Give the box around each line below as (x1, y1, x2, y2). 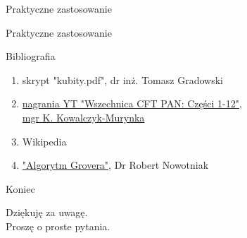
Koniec (6, 181, 35, 196)
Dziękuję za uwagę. (6, 205, 88, 220)
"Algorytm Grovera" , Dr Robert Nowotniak (22, 157, 209, 172)
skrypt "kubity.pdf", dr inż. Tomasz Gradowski (22, 72, 223, 87)
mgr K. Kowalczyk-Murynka (22, 109, 145, 124)
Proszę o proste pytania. (6, 218, 110, 233)
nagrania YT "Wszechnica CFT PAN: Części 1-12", (22, 96, 242, 111)
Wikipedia (22, 133, 67, 148)
